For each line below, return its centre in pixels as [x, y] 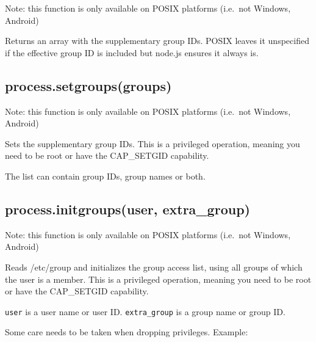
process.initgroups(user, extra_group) [127, 209]
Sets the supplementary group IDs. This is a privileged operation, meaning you [153, 143]
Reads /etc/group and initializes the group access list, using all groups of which [154, 267]
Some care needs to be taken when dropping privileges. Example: [127, 332]
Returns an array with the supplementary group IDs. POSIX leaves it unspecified [157, 41]
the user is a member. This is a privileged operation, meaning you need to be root [158, 279]
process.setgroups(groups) [88, 85]
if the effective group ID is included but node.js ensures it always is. [132, 52]
